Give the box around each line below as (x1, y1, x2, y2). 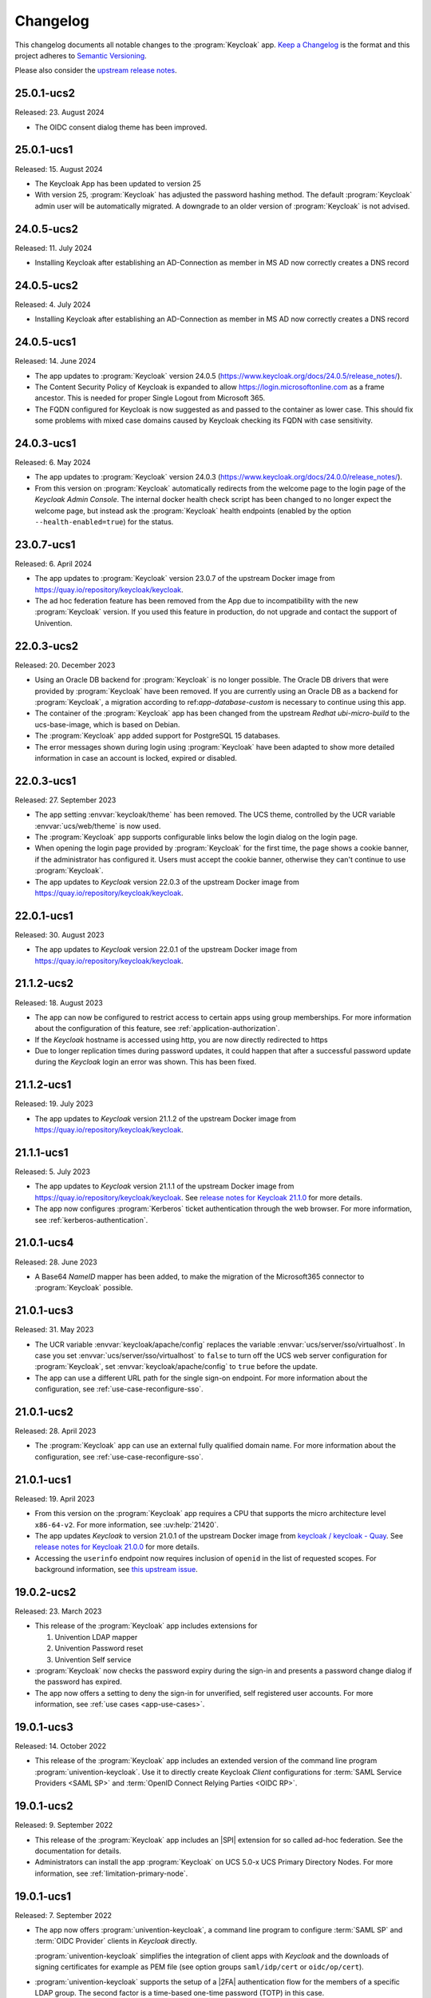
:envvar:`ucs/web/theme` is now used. (34, 821, 161, 830)
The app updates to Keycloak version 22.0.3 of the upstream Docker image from (34, 877, 299, 886)
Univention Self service (54, 1654, 132, 1664)
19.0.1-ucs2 (14, 1799, 73, 1813)
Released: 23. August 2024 (14, 108, 105, 117)
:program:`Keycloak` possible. (34, 1283, 133, 1292)
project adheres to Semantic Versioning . (14, 50, 147, 60)
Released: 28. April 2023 (14, 1427, 97, 1436)
